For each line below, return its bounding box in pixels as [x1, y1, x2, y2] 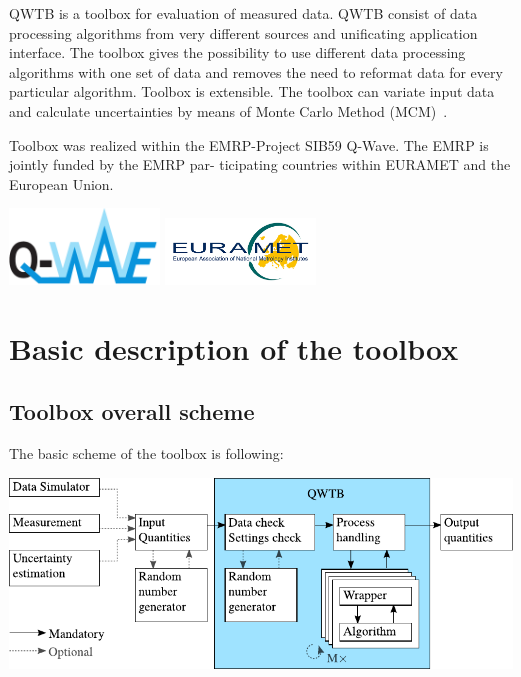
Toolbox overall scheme [9, 396, 255, 427]
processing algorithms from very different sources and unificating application [9, 22, 478, 43]
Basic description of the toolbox [9, 327, 459, 368]
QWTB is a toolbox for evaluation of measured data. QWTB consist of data [9, 3, 478, 23]
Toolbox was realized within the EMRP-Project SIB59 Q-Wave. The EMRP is [9, 134, 489, 155]
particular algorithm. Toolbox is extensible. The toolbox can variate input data [9, 81, 495, 102]
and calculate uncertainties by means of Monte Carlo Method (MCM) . [9, 100, 448, 121]
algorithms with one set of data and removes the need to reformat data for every [9, 61, 503, 82]
